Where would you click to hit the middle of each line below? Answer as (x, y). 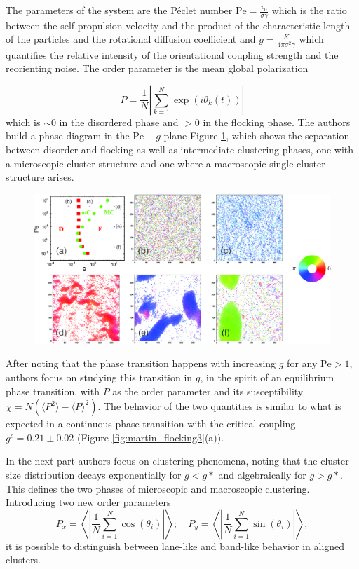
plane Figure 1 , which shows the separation (257, 136)
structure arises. (40, 177)
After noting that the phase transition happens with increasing (141, 363)
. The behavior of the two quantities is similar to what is (219, 406)
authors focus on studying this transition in (99, 377)
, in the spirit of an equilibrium (267, 377)
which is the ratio (309, 10)
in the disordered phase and (119, 122)
